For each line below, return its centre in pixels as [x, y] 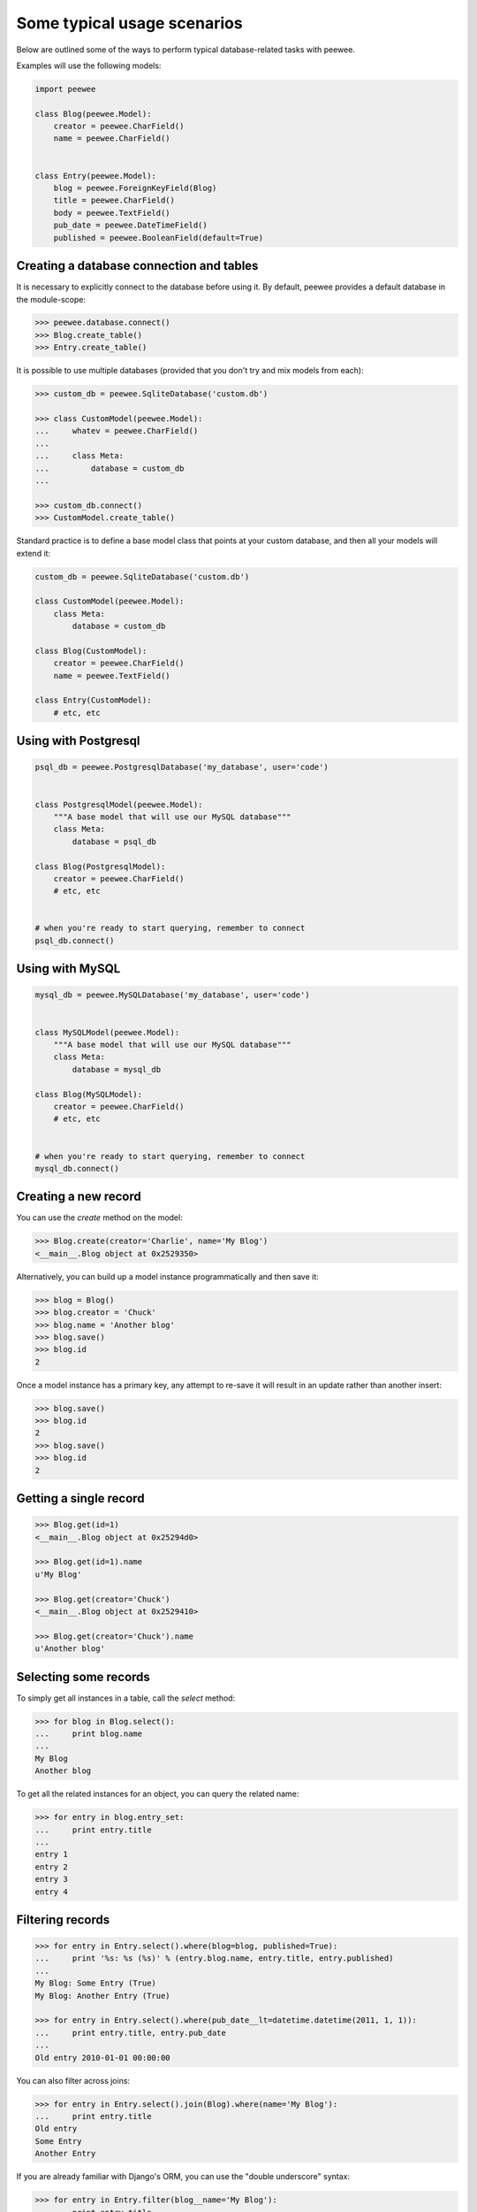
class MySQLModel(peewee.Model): [107, 1032]
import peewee [65, 89]
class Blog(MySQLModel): [89, 1094]
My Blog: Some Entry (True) [95, 1983]
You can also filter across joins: [73, 2080]
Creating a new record [79, 1197]
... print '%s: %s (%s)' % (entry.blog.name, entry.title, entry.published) [214, 1959]
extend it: [34, 553]
